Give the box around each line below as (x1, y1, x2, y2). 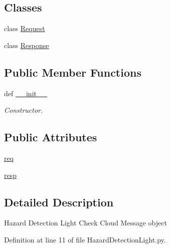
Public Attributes (4, 129, 97, 145)
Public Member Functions (4, 64, 141, 80)
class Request (4, 23, 45, 34)
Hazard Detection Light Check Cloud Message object (4, 217, 167, 228)
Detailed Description (4, 194, 114, 209)
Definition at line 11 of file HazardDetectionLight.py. (4, 234, 166, 244)
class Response (4, 40, 49, 50)
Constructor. (4, 105, 43, 115)
